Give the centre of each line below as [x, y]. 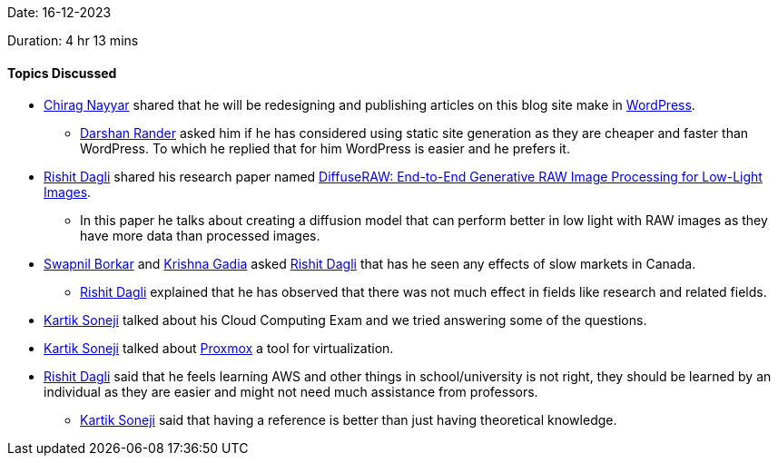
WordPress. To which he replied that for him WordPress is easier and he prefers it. [325, 149]
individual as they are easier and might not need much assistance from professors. [291, 392]
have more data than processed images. [200, 236]
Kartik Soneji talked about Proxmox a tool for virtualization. [219, 349]
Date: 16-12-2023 [59, 12]
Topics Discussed [62, 73]
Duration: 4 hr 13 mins [73, 40]
